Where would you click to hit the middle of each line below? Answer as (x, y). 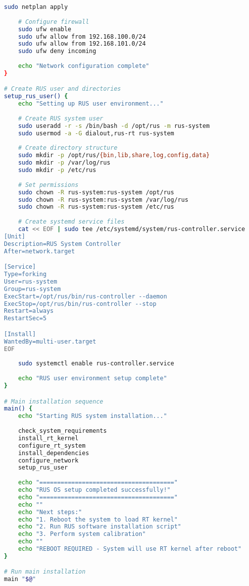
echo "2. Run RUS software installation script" (100, 527)
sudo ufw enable (45, 29)
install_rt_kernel (48, 438)
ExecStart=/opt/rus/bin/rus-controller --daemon (86, 296)
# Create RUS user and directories (63, 89)
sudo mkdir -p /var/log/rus (64, 163)
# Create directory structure (68, 148)
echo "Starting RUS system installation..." (93, 416)
